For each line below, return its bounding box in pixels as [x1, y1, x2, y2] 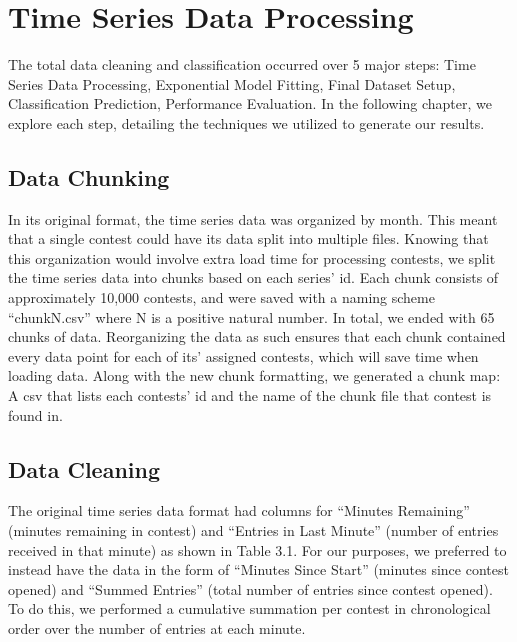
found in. [8, 404, 63, 425]
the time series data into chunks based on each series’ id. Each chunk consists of [8, 267, 499, 288]
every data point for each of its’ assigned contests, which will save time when [8, 345, 479, 366]
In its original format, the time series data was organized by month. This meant [8, 208, 498, 229]
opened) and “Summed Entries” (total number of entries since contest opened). [8, 578, 493, 599]
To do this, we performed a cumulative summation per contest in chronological [8, 598, 491, 619]
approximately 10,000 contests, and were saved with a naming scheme [8, 287, 435, 308]
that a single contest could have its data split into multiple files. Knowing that [8, 228, 489, 249]
